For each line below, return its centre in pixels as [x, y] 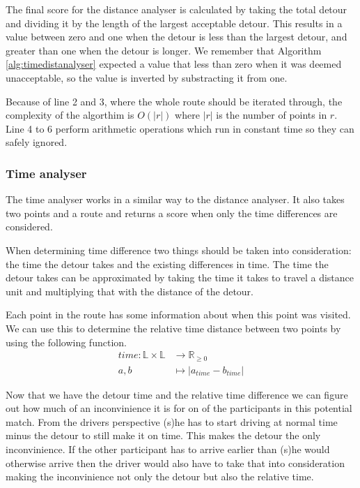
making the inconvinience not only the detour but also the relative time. [160, 476]
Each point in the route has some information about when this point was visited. [178, 315]
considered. [29, 227]
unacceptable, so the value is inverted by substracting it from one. [147, 77]
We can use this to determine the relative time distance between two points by [173, 328]
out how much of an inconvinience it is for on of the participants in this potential [179, 408]
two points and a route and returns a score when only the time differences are [172, 213]
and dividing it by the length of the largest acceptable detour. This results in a [174, 23]
